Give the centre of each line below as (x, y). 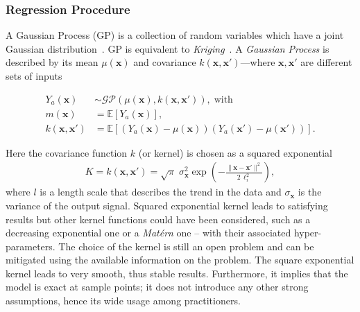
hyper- (308, 233)
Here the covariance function (67, 152)
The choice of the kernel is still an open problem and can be (186, 246)
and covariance (165, 62)
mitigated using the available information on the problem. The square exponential (180, 260)
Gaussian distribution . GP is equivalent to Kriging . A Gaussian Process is (168, 48)
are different (326, 62)
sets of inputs (34, 76)
